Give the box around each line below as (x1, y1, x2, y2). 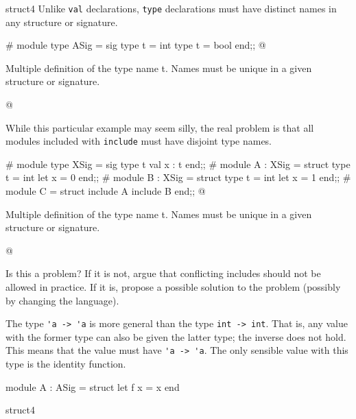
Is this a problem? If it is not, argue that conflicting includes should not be (5, 266, 321, 280)
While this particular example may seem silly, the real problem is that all (5, 120, 314, 134)
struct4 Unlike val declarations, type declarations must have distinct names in (5, 1, 337, 15)
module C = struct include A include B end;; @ (5, 184, 206, 198)
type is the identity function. (5, 357, 126, 371)
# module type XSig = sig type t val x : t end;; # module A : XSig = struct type (5, 156, 351, 171)
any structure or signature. (5, 14, 118, 29)
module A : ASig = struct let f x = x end (5, 379, 180, 394)
